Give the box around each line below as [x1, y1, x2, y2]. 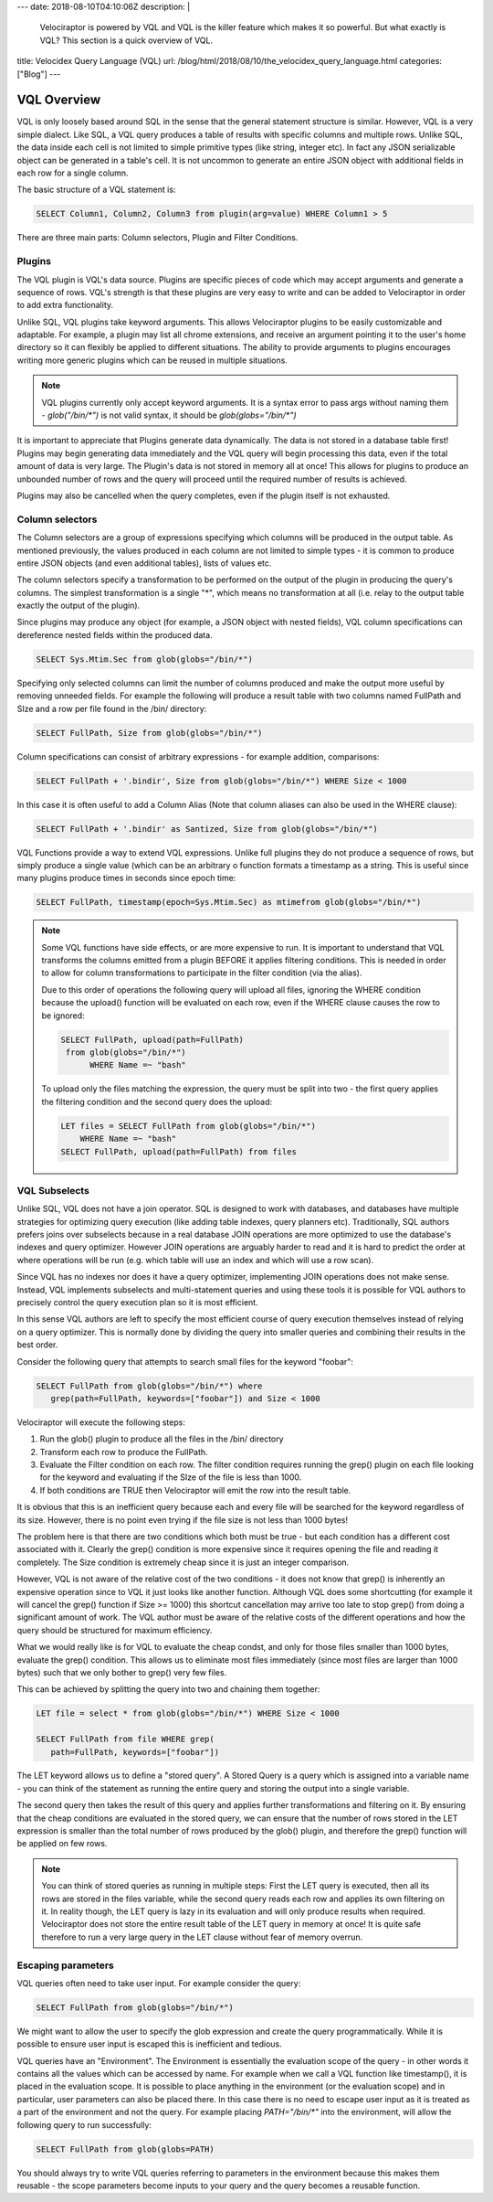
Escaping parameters [16, 1959, 114, 1972]
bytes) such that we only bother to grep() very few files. [16, 1666, 227, 1677]
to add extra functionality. [16, 300, 114, 311]
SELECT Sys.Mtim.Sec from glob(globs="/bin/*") [36, 654, 253, 665]
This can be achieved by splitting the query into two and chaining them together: [16, 1684, 320, 1695]
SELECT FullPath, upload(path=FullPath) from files [60, 1146, 297, 1156]
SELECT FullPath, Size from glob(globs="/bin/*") [36, 728, 263, 738]
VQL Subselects [16, 1184, 90, 1197]
